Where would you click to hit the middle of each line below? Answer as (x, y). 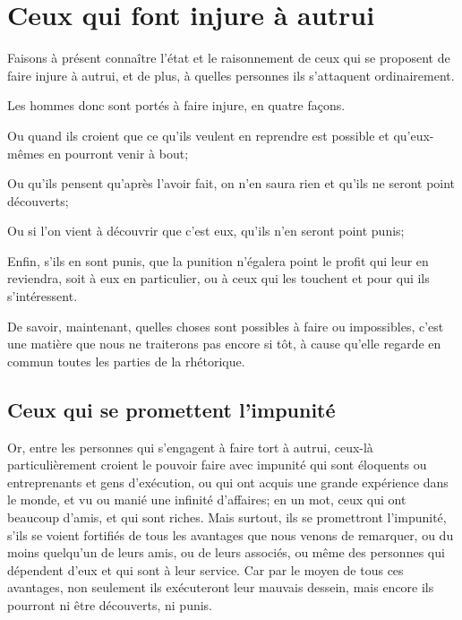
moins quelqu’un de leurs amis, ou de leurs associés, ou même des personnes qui (226, 552)
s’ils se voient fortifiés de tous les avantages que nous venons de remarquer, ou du (231, 534)
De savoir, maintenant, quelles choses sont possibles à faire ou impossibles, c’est (226, 326)
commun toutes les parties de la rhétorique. (126, 361)
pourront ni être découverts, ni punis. (110, 604)
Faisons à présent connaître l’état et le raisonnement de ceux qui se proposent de (229, 58)
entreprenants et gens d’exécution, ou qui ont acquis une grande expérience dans (228, 482)
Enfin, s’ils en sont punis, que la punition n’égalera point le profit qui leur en (218, 260)
